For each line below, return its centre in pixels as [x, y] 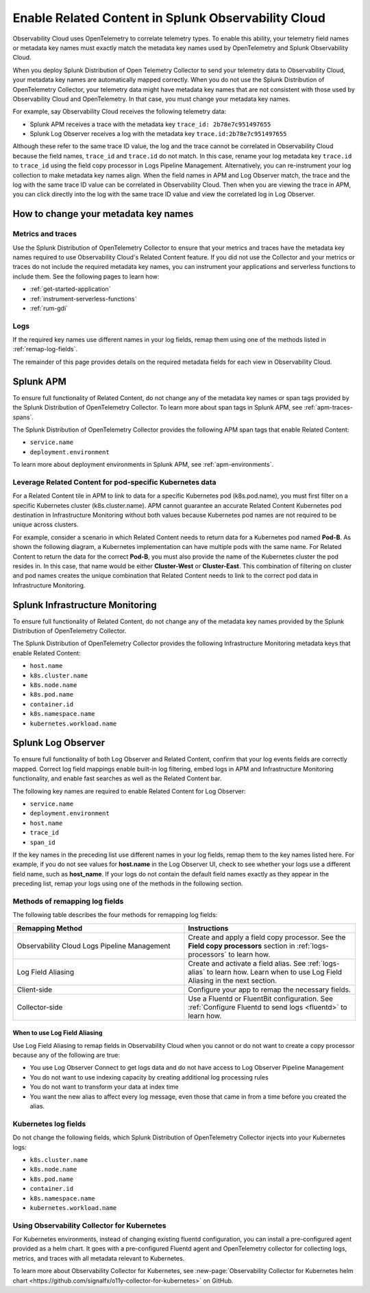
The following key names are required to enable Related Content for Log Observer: [129, 791]
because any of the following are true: [66, 1055]
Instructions [208, 928]
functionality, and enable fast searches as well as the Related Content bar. [117, 778]
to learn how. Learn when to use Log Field [274, 972]
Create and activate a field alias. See [247, 963]
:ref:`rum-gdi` [49, 308]
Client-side [35, 990]
